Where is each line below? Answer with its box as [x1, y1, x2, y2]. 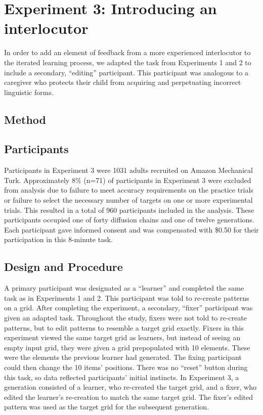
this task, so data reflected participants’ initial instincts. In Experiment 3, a [4, 372, 239, 382]
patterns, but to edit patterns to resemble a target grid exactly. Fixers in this [4, 322, 244, 333]
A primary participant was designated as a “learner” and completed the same [4, 283, 244, 293]
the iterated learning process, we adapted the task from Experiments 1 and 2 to [4, 57, 251, 67]
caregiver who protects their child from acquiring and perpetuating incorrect [4, 77, 241, 87]
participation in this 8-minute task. [4, 234, 113, 245]
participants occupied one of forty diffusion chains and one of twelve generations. [4, 214, 254, 225]
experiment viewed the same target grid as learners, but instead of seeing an [4, 332, 241, 343]
